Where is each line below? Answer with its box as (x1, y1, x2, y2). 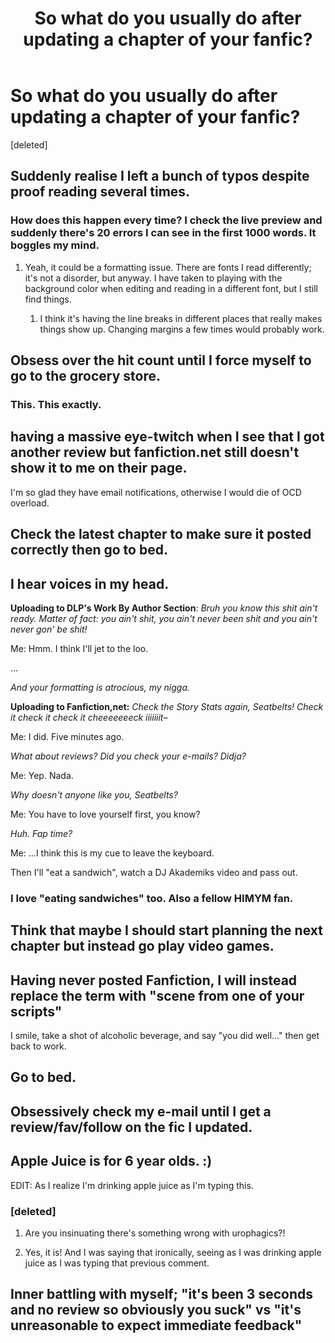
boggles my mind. (10, 238, 100, 252)
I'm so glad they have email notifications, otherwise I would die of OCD (10, 486, 302, 498)
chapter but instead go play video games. (10, 938, 275, 955)
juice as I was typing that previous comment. (24, 1257, 210, 1269)
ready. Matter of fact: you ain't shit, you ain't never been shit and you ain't (10, 612, 318, 624)
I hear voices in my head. (10, 575, 170, 592)
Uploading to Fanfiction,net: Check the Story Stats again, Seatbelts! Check (10, 700, 324, 712)
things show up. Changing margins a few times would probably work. (39, 323, 325, 335)
